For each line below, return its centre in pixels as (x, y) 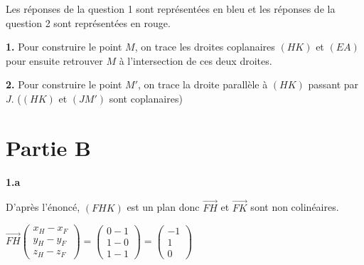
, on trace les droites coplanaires (205, 47)
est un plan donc (163, 207)
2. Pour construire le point (64, 84)
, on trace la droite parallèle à (203, 84)
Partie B (48, 147)
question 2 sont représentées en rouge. (88, 22)
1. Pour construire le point (64, 47)
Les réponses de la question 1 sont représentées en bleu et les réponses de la (171, 9)
